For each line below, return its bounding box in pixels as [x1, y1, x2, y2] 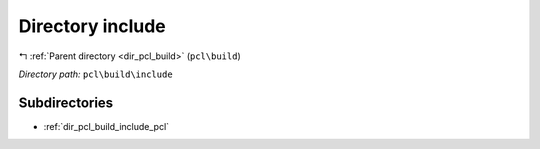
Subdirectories [18, 94, 114, 111]
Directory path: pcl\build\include [18, 68, 174, 80]
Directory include [18, 15, 167, 37]
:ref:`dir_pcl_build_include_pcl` [43, 120, 170, 132]
